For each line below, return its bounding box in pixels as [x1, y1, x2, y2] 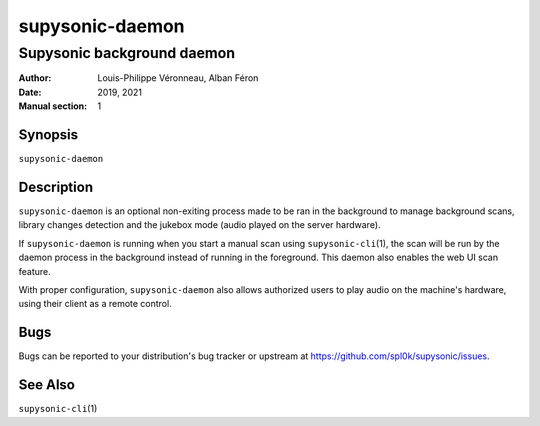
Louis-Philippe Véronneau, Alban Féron [97, 72, 259, 84]
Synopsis [18, 126, 79, 143]
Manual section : [18, 100, 88, 112]
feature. [18, 265, 52, 277]
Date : [18, 86, 42, 98]
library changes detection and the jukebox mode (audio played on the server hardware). [18, 219, 381, 231]
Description [18, 178, 94, 195]
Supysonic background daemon [18, 44, 235, 62]
